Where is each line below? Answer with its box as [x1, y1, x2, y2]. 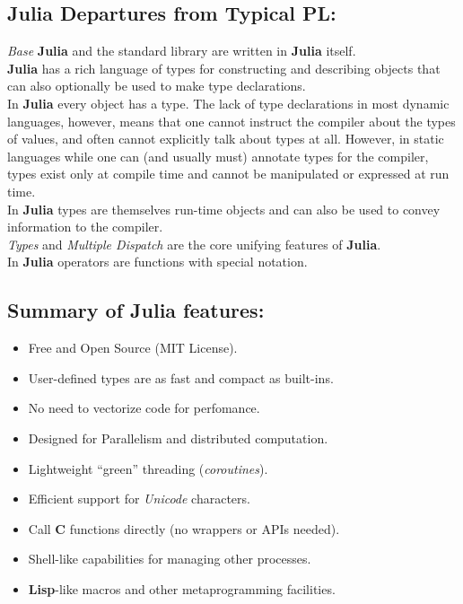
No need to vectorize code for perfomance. [28, 398, 260, 417]
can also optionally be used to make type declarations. [7, 76, 306, 95]
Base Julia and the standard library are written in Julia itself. [7, 41, 356, 60]
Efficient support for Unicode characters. [28, 489, 250, 508]
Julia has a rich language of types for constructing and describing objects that [7, 58, 441, 77]
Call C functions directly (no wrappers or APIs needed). [28, 519, 340, 538]
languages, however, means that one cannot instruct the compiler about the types [7, 111, 456, 130]
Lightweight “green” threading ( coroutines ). [28, 459, 268, 477]
